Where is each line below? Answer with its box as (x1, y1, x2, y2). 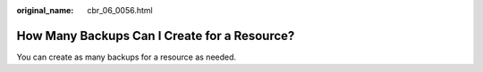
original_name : (16, 5, 74, 15)
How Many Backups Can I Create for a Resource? (16, 28, 295, 44)
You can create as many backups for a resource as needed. (16, 52, 237, 62)
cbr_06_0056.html (87, 5, 153, 15)
